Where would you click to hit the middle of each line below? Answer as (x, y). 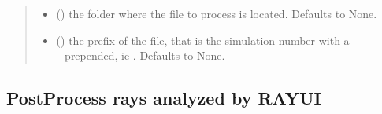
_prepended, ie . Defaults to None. (141, 55)
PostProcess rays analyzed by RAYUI (164, 98)
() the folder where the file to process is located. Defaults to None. (217, 13)
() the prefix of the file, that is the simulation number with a (203, 40)
